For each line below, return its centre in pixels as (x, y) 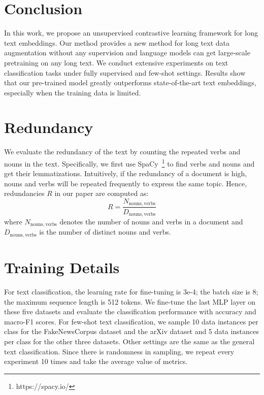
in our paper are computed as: (102, 193)
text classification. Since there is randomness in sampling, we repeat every (119, 351)
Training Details (62, 267)
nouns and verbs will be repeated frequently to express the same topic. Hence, (126, 183)
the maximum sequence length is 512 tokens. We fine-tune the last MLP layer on (130, 301)
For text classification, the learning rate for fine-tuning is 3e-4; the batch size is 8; (131, 291)
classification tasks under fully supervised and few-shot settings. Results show (125, 72)
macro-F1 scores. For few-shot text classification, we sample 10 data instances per (131, 321)
